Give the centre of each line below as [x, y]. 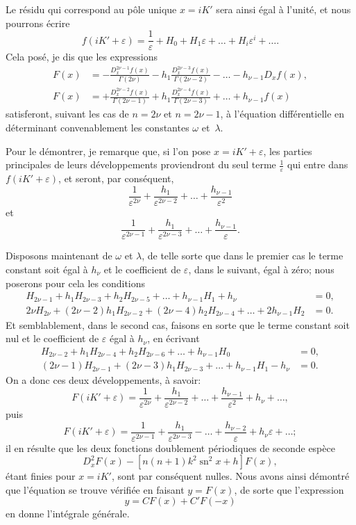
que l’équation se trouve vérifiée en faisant [95, 489]
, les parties [288, 151]
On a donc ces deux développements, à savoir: [103, 380]
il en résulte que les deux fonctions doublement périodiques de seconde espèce [170, 447]
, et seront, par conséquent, [116, 178]
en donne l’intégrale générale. [68, 514]
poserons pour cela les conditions [76, 283]
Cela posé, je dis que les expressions [82, 57]
